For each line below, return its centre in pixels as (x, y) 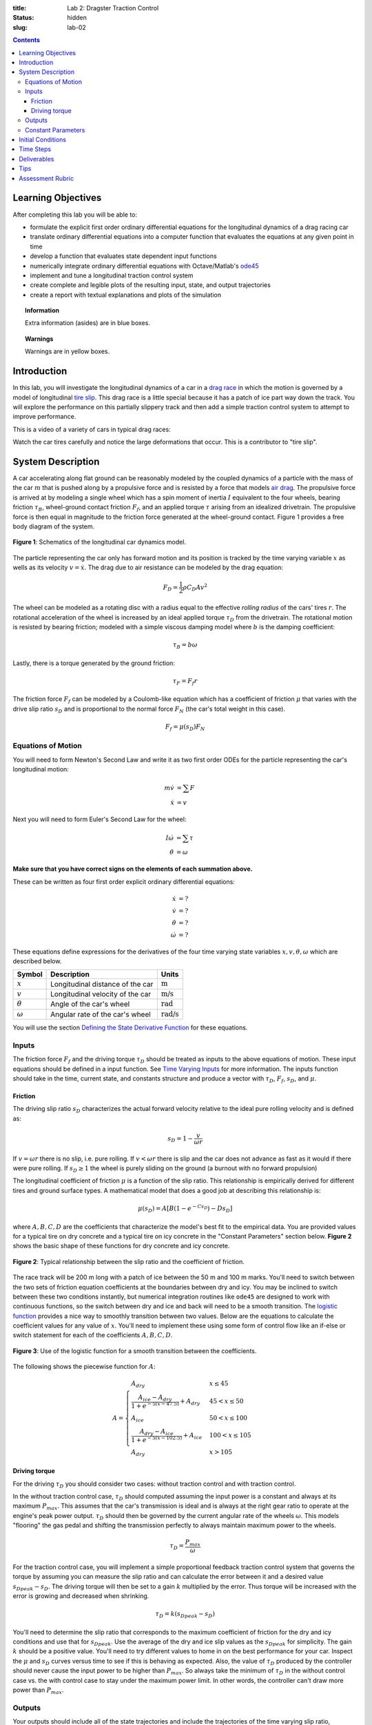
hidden (77, 18)
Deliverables (37, 159)
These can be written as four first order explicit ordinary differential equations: (124, 881)
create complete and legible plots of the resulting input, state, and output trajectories (151, 285)
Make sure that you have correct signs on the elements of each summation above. (133, 869)
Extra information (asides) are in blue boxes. (88, 323)
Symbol (30, 974)
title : (20, 8)
